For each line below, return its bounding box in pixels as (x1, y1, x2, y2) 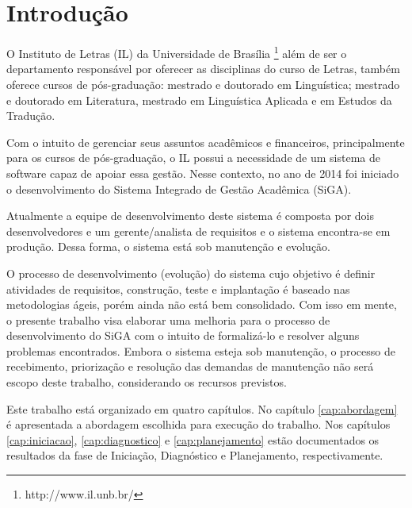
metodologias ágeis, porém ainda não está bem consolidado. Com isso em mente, (6, 296, 397, 313)
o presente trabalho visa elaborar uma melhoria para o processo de (6, 311, 330, 328)
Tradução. (6, 107, 55, 124)
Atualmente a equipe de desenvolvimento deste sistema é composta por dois (6, 207, 374, 224)
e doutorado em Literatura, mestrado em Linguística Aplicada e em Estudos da (6, 91, 392, 108)
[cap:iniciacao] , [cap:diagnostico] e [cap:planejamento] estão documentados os (6, 431, 380, 448)
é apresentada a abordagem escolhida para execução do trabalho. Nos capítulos (6, 416, 391, 433)
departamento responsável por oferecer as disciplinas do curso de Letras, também (6, 60, 400, 77)
